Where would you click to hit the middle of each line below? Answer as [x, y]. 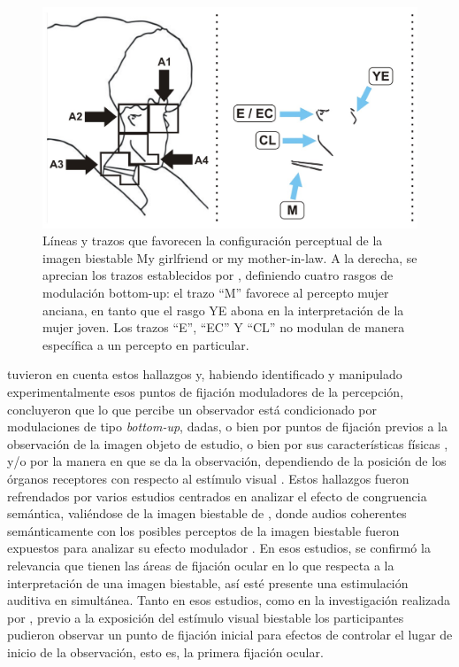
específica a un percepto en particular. [146, 344]
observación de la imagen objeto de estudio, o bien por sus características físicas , [228, 443]
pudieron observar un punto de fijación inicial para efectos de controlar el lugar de [230, 635]
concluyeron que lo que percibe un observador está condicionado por [192, 409]
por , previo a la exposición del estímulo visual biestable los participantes [206, 617]
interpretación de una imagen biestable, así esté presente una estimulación [208, 582]
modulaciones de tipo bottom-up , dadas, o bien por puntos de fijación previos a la [227, 427]
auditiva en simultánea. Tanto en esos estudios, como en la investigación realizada [229, 600]
